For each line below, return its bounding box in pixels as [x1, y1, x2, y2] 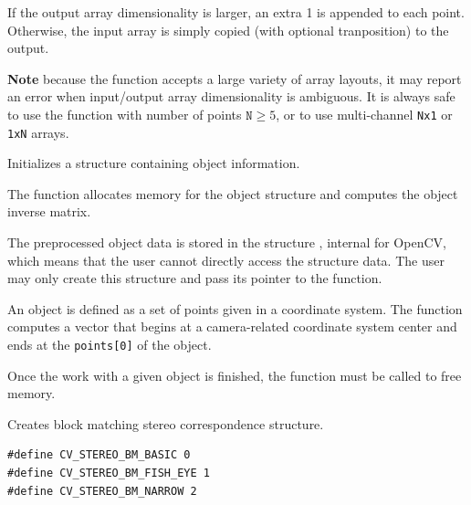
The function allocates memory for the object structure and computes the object [7, 184, 458, 203]
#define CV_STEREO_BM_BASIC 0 [7, 448, 191, 462]
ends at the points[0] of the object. [7, 335, 212, 354]
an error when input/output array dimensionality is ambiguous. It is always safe [7, 87, 455, 106]
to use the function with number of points [7, 104, 242, 123]
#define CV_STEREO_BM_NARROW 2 [7, 484, 197, 498]
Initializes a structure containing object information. [7, 153, 300, 173]
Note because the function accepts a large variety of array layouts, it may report [7, 68, 462, 88]
